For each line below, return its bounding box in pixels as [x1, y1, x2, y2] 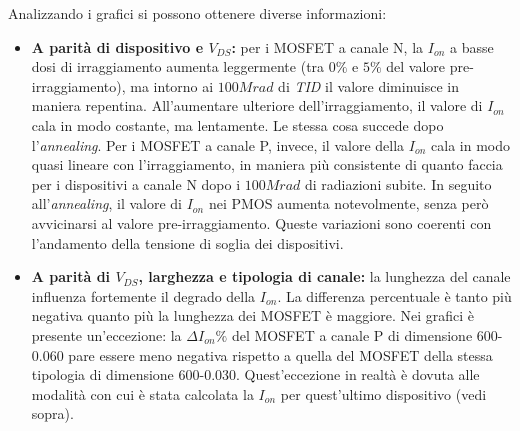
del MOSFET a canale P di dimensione [231, 324, 473, 345]
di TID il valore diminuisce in [278, 75, 459, 96]
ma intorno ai [130, 75, 214, 96]
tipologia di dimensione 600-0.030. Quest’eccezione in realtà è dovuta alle [31, 364, 480, 385]
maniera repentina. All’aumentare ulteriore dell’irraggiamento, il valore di [31, 95, 483, 116]
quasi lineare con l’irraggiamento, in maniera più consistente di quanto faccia [31, 154, 503, 175]
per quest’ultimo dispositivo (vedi [280, 383, 487, 404]
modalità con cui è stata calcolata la [31, 383, 254, 404]
